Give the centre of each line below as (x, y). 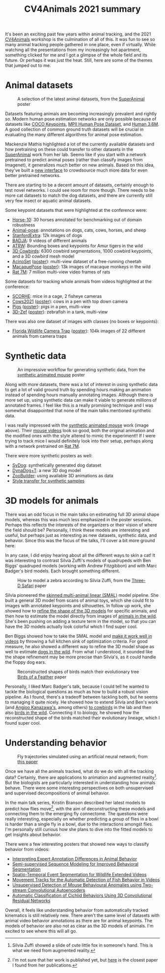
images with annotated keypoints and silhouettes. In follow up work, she (78, 605)
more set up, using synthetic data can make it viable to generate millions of (81, 400)
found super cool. (23, 723)
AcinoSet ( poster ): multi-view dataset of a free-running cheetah (77, 262)
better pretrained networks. (33, 176)
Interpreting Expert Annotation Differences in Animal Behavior (75, 859)
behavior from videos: (27, 850)
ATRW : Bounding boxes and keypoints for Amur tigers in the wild (78, 246)
